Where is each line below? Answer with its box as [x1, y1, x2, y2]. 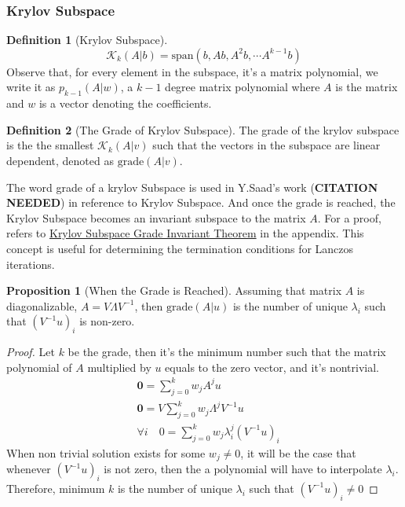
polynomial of [6, 358, 72, 375]
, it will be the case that [240, 444, 356, 461]
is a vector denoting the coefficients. [38, 95, 212, 112]
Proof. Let [6, 344, 55, 360]
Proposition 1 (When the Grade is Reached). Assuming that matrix [6, 282, 342, 299]
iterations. [6, 255, 55, 272]
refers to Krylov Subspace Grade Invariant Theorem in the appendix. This [6, 225, 364, 241]
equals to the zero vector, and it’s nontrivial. [165, 358, 380, 375]
